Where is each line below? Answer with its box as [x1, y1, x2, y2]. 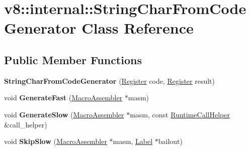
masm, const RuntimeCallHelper [130, 109, 230, 119]
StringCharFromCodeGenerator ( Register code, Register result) [4, 75, 215, 86]
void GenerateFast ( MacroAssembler [4, 92, 123, 103]
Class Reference [81, 18, 194, 38]
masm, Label [113, 136, 153, 146]
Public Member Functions [4, 52, 142, 67]
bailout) [158, 136, 183, 146]
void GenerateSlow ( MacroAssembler [4, 109, 124, 119]
